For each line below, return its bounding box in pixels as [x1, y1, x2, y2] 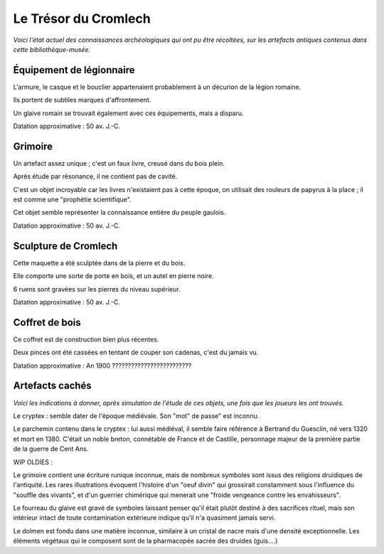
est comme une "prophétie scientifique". [13, 196, 132, 204]
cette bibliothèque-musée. [13, 45, 91, 53]
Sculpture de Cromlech [13, 240, 118, 252]
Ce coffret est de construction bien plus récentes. [13, 335, 159, 343]
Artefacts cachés [13, 380, 92, 392]
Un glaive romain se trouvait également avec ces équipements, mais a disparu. [13, 109, 245, 117]
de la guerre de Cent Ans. [13, 444, 89, 453]
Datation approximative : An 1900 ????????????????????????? [13, 361, 192, 370]
